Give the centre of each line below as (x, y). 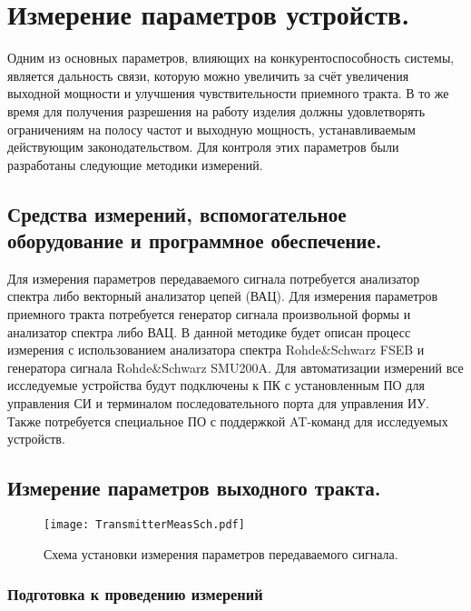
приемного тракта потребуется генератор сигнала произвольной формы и (209, 314)
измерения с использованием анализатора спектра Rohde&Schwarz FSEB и (216, 350)
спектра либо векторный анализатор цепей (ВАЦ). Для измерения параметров (223, 296)
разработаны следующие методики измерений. (135, 164)
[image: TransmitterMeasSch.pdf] (144, 525)
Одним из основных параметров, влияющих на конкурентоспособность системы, (231, 58)
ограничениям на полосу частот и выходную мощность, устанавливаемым (211, 129)
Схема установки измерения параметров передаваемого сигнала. (221, 553)
